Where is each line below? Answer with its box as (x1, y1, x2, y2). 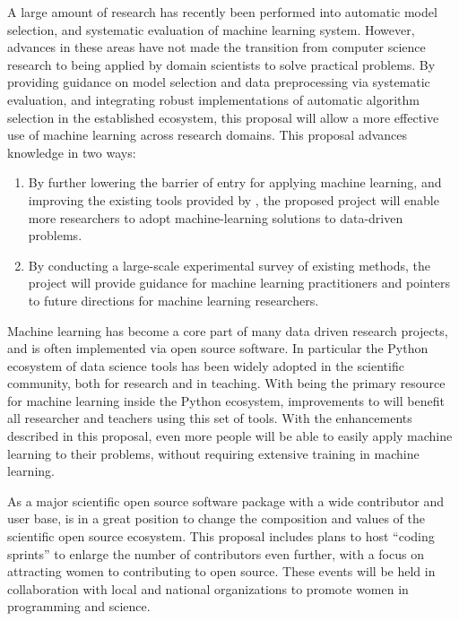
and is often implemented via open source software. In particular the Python (7, 339, 429, 358)
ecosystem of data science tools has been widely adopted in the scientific (7, 356, 404, 375)
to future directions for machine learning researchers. (28, 290, 319, 309)
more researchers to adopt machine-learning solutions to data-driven (28, 208, 403, 227)
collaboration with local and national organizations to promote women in (7, 579, 409, 598)
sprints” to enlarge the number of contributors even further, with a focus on (7, 544, 424, 563)
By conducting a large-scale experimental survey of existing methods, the (28, 255, 431, 274)
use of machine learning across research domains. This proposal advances (7, 125, 408, 144)
